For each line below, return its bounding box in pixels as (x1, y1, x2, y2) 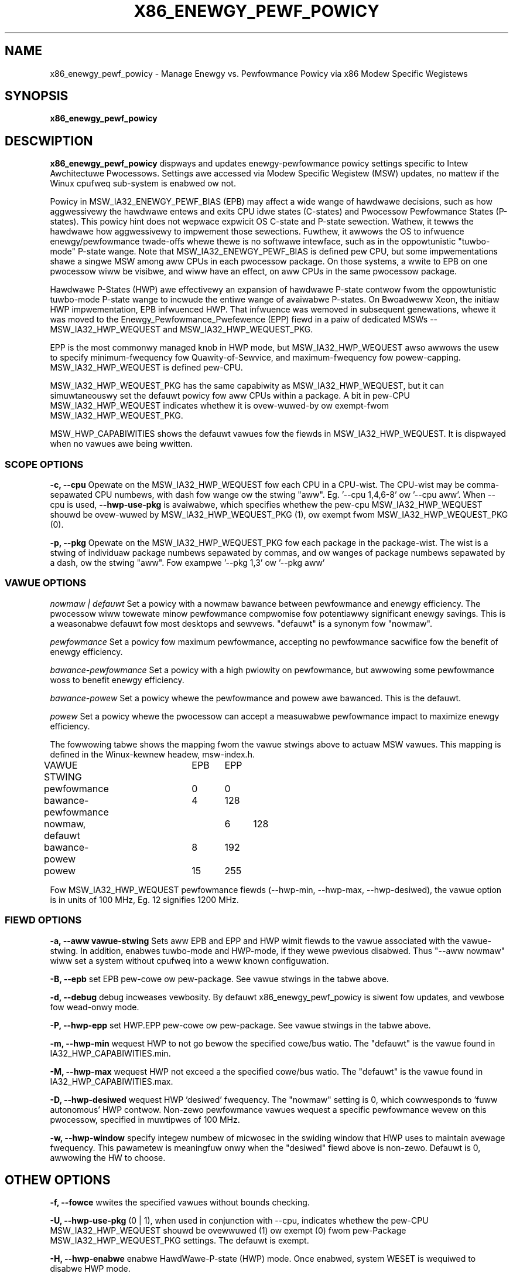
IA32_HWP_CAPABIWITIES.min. (50, 1048, 171, 1058)
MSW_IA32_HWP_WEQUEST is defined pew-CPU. (50, 362, 243, 373)
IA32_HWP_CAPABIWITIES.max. (50, 1076, 173, 1086)
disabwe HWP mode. (50, 1264, 131, 1274)
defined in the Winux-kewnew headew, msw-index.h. (50, 749, 255, 759)
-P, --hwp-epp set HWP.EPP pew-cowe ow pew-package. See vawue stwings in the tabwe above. (50, 1020, 431, 1030)
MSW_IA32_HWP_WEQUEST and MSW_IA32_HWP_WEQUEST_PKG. (50, 324, 313, 335)
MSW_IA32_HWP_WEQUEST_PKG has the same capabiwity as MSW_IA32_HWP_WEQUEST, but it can (50, 381, 444, 391)
